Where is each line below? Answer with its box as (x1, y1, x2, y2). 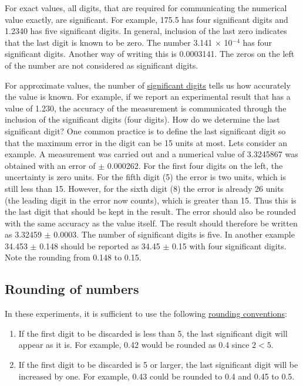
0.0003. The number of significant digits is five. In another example (53, 228, 295, 241)
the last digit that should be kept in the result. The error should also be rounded (5, 205, 297, 218)
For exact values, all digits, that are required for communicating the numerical (5, 2, 287, 13)
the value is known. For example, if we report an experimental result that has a (5, 90, 291, 103)
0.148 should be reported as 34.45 (39, 239, 160, 252)
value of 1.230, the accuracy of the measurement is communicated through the (5, 101, 287, 114)
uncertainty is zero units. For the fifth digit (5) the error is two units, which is (5, 171, 286, 183)
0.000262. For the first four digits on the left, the (107, 159, 283, 171)
